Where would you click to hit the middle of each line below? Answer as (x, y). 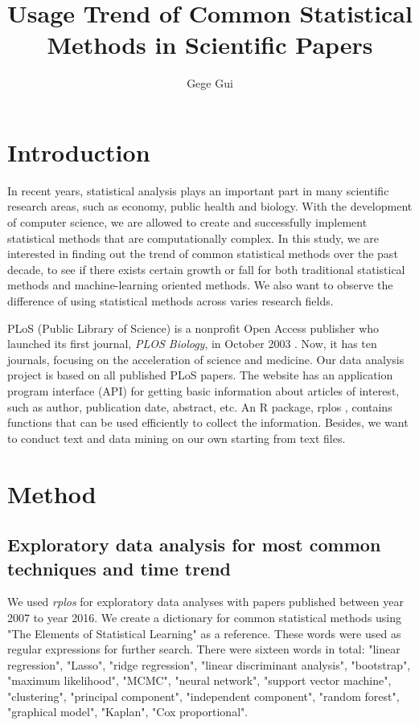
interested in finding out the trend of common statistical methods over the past (203, 254)
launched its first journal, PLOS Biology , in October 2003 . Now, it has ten (192, 344)
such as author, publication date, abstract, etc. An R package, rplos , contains (200, 406)
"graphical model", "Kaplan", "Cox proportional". (128, 712)
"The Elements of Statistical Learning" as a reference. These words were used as (204, 633)
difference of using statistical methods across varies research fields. (170, 301)
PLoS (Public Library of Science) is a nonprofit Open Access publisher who (193, 328)
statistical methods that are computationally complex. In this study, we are (193, 238)
